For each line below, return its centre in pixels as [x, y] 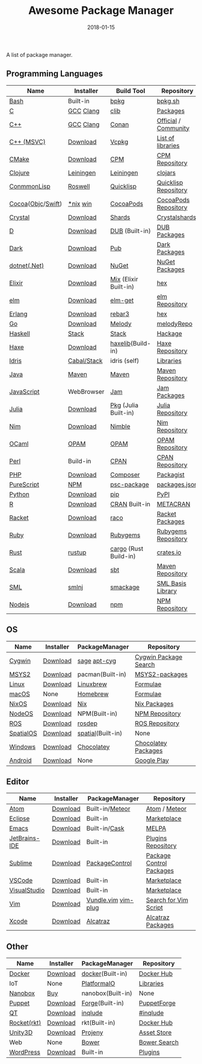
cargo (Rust [127, 548]
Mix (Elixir [124, 279]
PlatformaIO [98, 984]
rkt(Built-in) [99, 1023]
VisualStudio [27, 890]
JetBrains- [25, 838]
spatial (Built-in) [100, 733]
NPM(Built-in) [97, 713]
